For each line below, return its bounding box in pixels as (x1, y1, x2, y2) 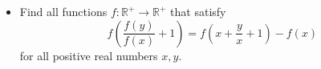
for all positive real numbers (19, 47, 158, 63)
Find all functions (19, 3, 108, 19)
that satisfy (170, 3, 226, 19)
